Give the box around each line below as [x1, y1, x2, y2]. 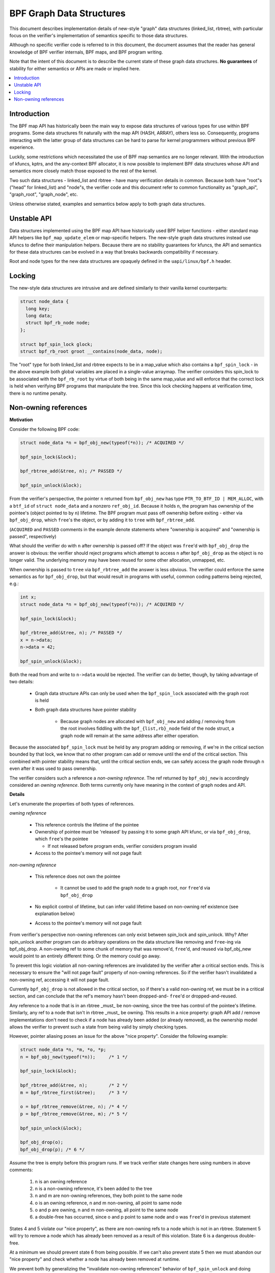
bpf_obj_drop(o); [20, 1140, 64, 1145]
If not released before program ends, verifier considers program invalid [47, 843, 197, 849]
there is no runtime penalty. [9, 390, 67, 396]
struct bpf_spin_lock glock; [20, 341, 93, 347]
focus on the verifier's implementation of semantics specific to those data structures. [9, 32, 188, 38]
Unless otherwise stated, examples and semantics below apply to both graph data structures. [9, 201, 206, 207]
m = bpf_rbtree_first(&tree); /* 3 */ [20, 1090, 128, 1095]
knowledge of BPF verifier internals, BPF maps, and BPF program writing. [9, 49, 163, 55]
